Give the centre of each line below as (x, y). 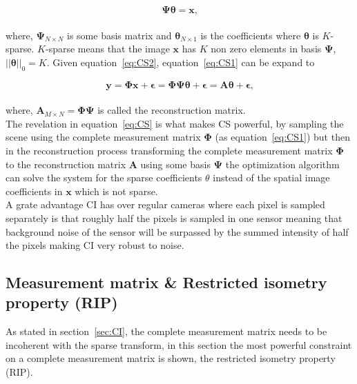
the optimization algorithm (282, 164)
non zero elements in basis (266, 49)
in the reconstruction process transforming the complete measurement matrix (169, 150)
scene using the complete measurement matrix (103, 137)
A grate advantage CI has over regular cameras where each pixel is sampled (165, 204)
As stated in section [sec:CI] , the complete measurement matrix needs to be (166, 331)
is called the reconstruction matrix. (172, 110)
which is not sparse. (116, 191)
